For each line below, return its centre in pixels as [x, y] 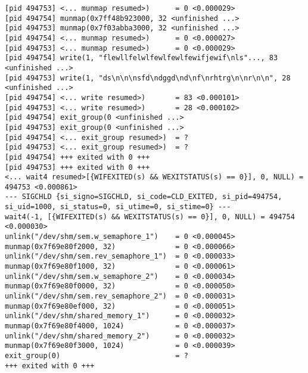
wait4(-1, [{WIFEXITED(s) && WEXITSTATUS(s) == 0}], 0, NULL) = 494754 [150, 217]
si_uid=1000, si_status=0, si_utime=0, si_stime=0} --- [118, 207]
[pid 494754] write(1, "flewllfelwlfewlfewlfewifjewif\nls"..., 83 [141, 58]
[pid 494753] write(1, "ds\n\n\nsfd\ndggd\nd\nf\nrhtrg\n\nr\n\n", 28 [148, 78]
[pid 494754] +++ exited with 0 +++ [77, 157]
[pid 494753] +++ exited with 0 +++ [77, 167]
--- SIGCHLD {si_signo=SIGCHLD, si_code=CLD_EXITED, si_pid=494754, [144, 197]
